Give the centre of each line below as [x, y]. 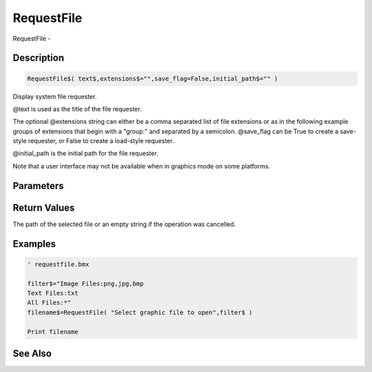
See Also [32, 353]
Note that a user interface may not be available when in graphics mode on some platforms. [142, 166]
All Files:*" [49, 303]
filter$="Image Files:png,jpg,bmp [85, 283]
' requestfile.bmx [58, 264]
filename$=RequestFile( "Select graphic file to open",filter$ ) [140, 312]
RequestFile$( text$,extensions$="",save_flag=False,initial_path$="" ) [153, 78]
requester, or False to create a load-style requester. [101, 141]
